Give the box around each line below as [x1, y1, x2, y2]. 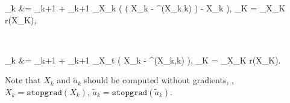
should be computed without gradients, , [84, 74, 234, 86]
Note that [5, 74, 41, 86]
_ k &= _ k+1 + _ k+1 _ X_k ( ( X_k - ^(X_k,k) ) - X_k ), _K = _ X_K [5, 2, 286, 14]
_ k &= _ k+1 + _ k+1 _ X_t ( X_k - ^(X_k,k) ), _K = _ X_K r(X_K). [5, 53, 281, 66]
